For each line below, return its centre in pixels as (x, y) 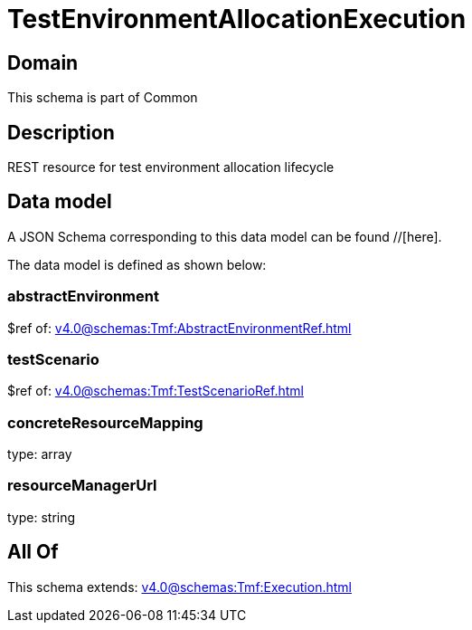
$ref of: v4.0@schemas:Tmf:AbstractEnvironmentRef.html (179, 328)
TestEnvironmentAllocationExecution (237, 19)
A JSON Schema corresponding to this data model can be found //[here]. (225, 236)
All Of (33, 552)
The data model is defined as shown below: (137, 264)
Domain (43, 62)
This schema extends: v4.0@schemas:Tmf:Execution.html (179, 587)
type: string (42, 517)
